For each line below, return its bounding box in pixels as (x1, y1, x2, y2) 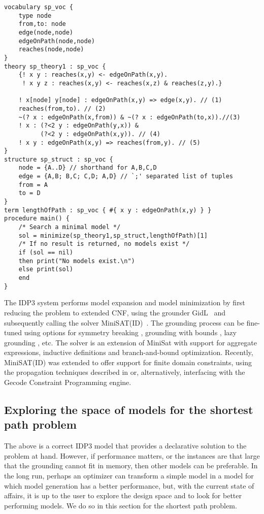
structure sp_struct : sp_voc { (4, 155, 113, 163)
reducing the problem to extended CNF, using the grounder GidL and (4, 307, 225, 317)
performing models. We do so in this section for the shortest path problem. (4, 500, 237, 510)
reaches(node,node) (18, 46, 84, 53)
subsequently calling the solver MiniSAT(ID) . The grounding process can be (4, 317, 244, 328)
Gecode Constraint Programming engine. (4, 377, 131, 388)
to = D (18, 189, 41, 197)
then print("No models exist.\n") (18, 257, 135, 265)
